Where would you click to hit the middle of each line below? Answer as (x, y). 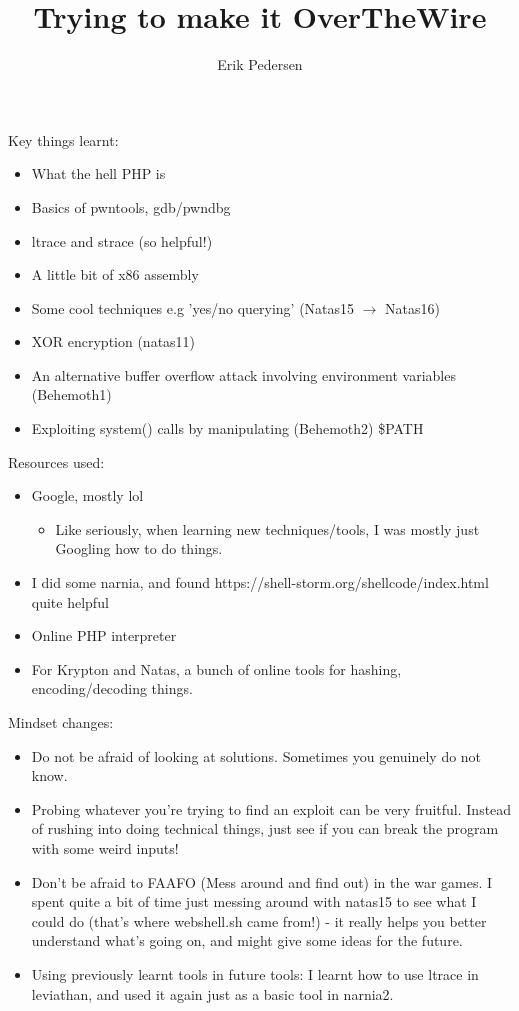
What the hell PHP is (98, 173)
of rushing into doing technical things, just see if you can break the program (265, 828)
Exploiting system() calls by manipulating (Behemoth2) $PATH (227, 428)
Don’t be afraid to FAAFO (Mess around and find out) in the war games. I (262, 881)
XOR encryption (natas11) (113, 341)
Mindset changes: (61, 722)
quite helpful (70, 601)
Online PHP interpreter (104, 635)
